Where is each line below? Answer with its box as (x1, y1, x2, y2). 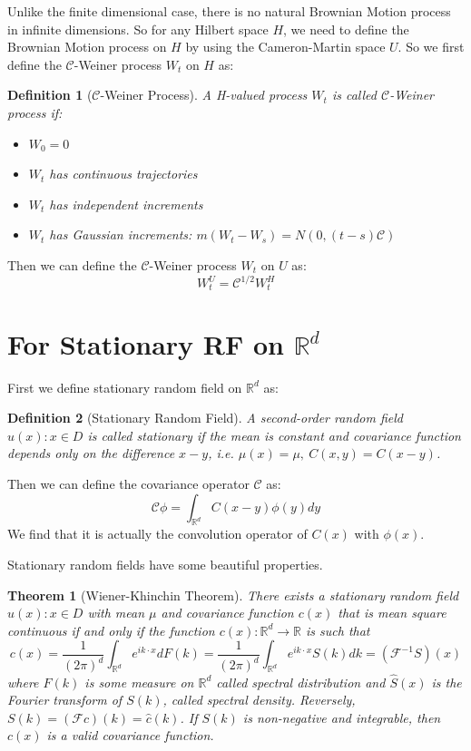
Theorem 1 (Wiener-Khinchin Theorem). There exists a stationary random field (7, 585, 459, 604)
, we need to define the (283, 19, 409, 38)
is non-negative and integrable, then (242, 707, 441, 727)
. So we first (397, 37, 465, 56)
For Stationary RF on (7, 325, 284, 362)
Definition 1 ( (7, 85, 93, 104)
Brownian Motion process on (7, 37, 167, 56)
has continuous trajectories (49, 164, 198, 183)
